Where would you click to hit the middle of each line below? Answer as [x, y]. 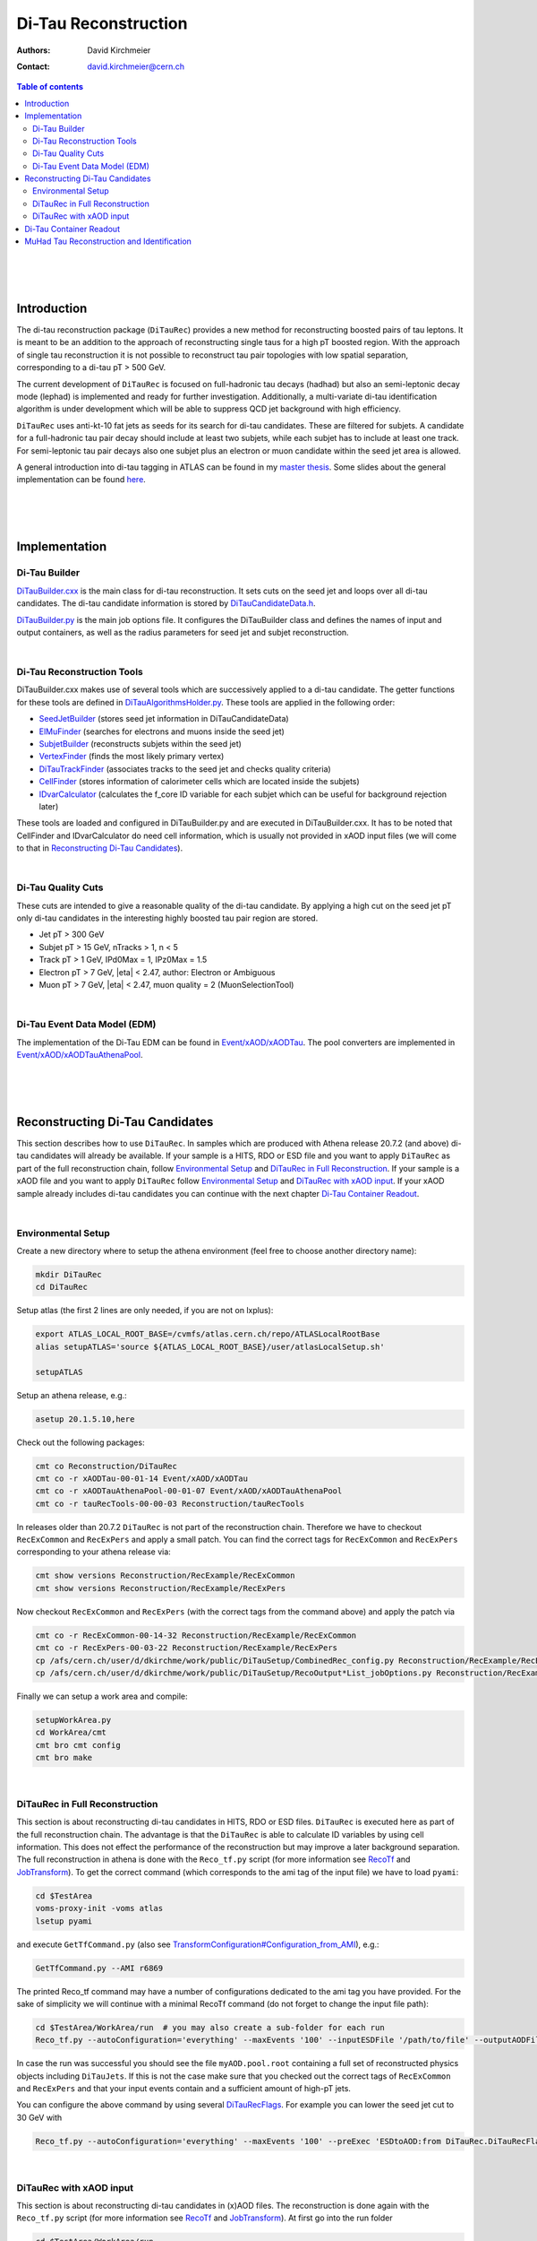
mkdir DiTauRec [68, 1275]
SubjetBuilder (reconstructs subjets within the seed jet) [140, 743]
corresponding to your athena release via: [94, 1552]
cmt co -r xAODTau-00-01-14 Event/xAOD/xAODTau [141, 1478]
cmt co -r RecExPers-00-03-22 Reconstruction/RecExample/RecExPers [187, 1648]
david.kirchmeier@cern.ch [136, 66]
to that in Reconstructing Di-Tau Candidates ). [100, 848]
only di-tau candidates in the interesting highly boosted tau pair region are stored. [167, 918]
